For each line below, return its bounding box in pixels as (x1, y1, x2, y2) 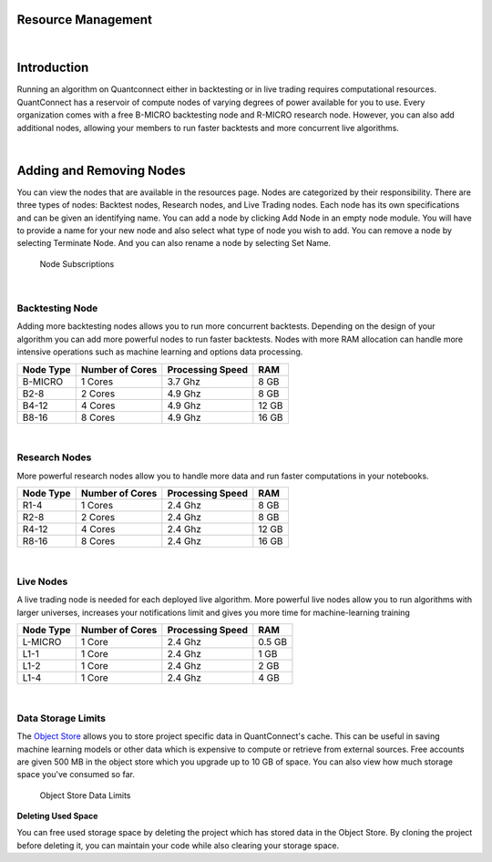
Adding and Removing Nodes (16, 162, 186, 178)
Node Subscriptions (39, 258, 115, 269)
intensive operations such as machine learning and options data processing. (16, 346, 303, 357)
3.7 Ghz (167, 375, 200, 387)
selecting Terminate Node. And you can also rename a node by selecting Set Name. (16, 238, 332, 249)
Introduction (16, 60, 89, 76)
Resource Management (16, 12, 152, 27)
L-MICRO (22, 636, 62, 648)
